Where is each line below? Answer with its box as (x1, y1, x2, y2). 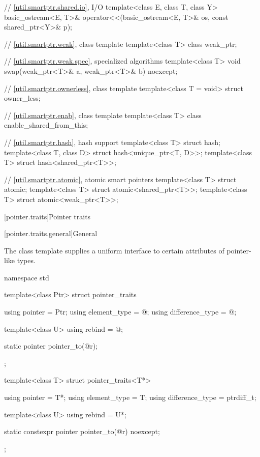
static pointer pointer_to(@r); (4, 340, 98, 351)
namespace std (4, 272, 49, 282)
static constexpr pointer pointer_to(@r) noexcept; (4, 426, 160, 437)
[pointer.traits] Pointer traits (4, 211, 91, 221)
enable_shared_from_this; (4, 120, 88, 130)
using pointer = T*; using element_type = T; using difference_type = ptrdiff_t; (4, 392, 256, 403)
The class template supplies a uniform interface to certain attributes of (4, 245, 224, 255)
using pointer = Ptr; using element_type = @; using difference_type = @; (4, 306, 237, 317)
